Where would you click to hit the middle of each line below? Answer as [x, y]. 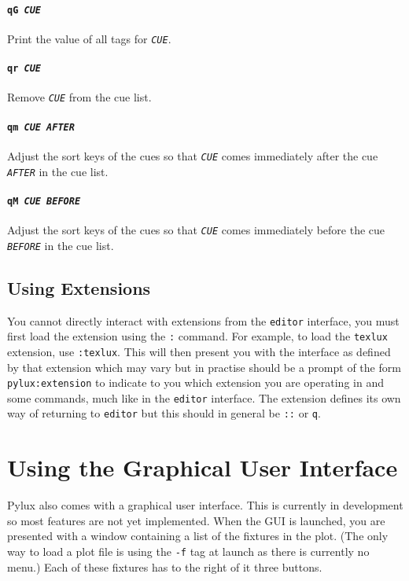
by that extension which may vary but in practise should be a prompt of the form [204, 367]
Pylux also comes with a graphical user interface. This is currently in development [205, 505]
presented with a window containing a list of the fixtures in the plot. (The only [198, 536]
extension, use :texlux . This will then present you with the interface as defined [199, 351]
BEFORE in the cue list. [61, 245]
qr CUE [24, 69]
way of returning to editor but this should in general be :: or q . [164, 413]
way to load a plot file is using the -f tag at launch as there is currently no [188, 552]
